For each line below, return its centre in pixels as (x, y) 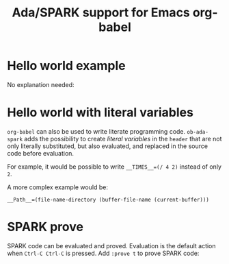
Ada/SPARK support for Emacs (101, 13)
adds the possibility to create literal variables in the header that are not (123, 139)
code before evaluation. (40, 153)
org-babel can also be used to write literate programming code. (96, 131)
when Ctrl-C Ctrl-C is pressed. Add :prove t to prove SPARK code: (103, 253)
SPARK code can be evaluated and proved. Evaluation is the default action (112, 245)
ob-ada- (198, 132)
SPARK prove (45, 227)
